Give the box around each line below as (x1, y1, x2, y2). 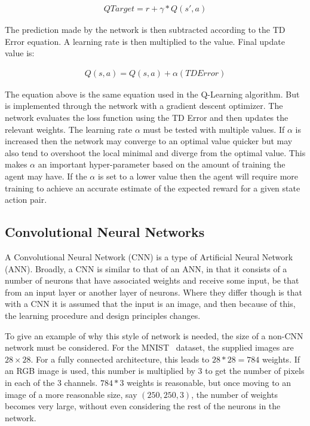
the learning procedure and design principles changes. (5, 309, 201, 321)
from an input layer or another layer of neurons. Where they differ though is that (5, 285, 302, 298)
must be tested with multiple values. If (143, 123, 285, 135)
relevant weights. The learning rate (5, 123, 133, 135)
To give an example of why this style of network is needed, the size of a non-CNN (5, 329, 303, 342)
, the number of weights (191, 388, 278, 400)
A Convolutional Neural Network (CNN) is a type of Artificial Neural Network (5, 250, 293, 263)
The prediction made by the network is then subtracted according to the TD (5, 23, 286, 36)
